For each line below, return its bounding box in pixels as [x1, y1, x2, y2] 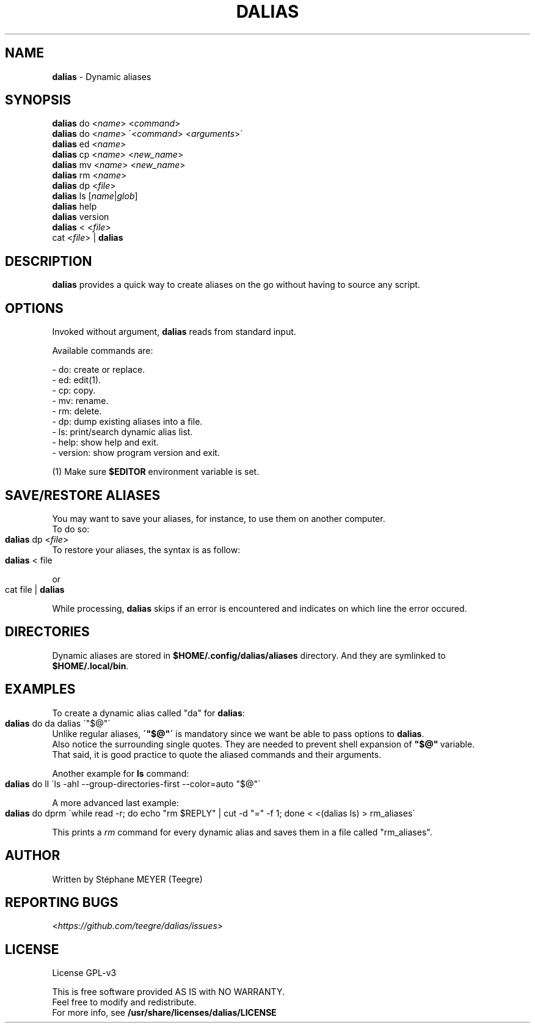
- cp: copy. [52, 385, 96, 396]
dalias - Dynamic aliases [52, 71, 151, 82]
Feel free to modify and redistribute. [52, 997, 197, 1008]
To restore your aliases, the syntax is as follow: [52, 544, 241, 555]
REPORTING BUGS [5, 894, 118, 910]
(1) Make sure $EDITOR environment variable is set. [52, 466, 260, 477]
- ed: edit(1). [52, 375, 101, 386]
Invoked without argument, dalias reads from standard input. [52, 326, 296, 337]
